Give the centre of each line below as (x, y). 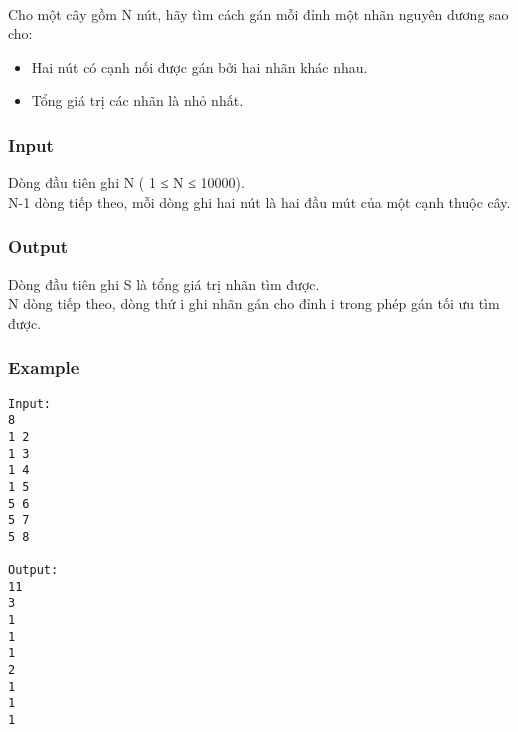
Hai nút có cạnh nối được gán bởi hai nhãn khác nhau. (199, 66)
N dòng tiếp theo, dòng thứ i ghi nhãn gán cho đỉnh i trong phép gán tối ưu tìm (254, 303)
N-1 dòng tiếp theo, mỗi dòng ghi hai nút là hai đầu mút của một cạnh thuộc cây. (259, 201)
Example (44, 367)
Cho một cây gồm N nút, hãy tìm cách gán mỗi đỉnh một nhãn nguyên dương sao (258, 13)
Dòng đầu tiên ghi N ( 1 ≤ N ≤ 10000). (126, 182)
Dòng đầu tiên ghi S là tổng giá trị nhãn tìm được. (164, 283)
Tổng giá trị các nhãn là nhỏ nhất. (137, 100)
